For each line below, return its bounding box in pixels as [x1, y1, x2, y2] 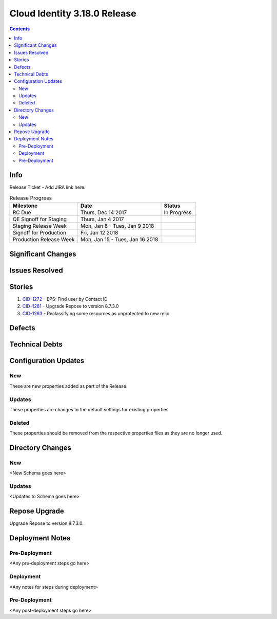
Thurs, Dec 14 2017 [80, 209, 127, 216]
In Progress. [164, 209, 193, 216]
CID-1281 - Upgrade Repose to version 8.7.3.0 [22, 303, 119, 309]
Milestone [12, 202, 38, 209]
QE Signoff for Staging [12, 216, 67, 223]
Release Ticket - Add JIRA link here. [9, 184, 86, 190]
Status [164, 202, 181, 209]
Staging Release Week [12, 223, 67, 230]
